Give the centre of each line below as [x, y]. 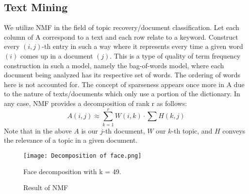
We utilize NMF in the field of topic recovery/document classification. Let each [122, 27]
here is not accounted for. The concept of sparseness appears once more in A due [124, 84]
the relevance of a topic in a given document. [71, 140]
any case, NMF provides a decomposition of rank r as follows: [96, 103]
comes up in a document [57, 55]
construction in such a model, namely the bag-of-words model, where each [114, 65]
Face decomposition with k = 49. [72, 171]
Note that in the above [38, 130]
